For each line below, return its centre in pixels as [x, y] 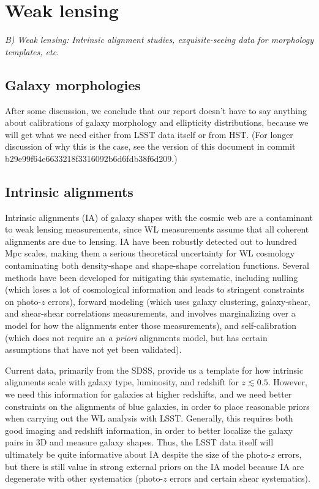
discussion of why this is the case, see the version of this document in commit [150, 146]
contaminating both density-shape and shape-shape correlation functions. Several [157, 265]
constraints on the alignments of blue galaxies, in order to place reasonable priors [157, 406]
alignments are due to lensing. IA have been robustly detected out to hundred [151, 241]
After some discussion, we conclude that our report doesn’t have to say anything [156, 110]
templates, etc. [32, 51]
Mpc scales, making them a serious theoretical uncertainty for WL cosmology [150, 253]
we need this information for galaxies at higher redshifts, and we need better [148, 394]
